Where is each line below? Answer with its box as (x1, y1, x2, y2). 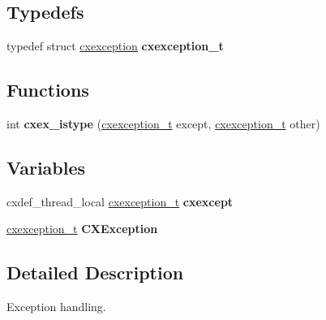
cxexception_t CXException (6, 220, 158, 237)
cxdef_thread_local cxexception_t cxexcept (6, 192, 234, 210)
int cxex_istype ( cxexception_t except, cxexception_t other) (6, 115, 320, 132)
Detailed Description (6, 260, 184, 285)
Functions (6, 77, 89, 102)
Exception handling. (6, 298, 106, 315)
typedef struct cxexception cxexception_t (6, 37, 224, 54)
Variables (6, 154, 86, 179)
